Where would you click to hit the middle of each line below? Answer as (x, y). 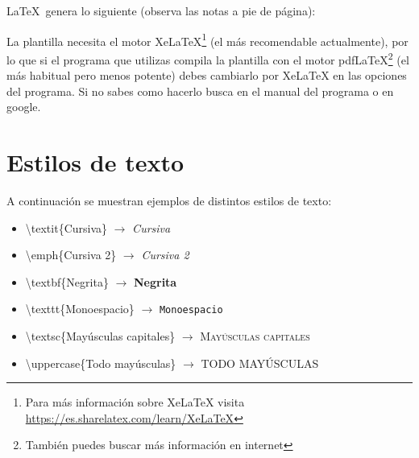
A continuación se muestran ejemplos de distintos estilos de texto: (169, 200)
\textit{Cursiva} (66, 227)
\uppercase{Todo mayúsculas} (101, 363)
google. (24, 107)
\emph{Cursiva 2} (71, 255)
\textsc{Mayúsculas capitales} (100, 336)
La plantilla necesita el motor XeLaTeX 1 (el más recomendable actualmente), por (207, 39)
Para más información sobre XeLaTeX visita (135, 402)
